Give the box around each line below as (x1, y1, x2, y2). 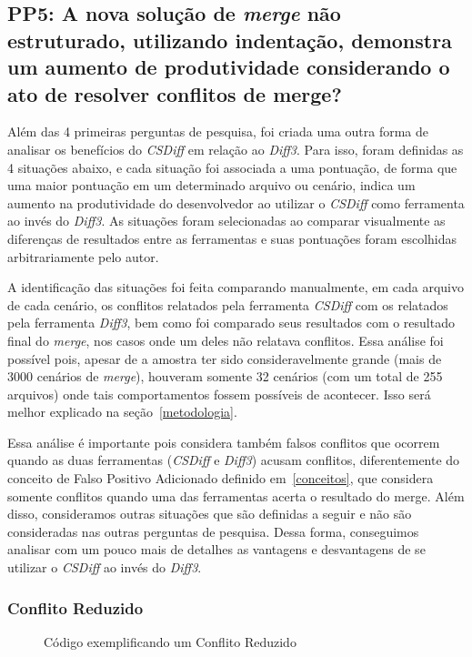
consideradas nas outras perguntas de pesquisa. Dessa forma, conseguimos (7, 521, 419, 541)
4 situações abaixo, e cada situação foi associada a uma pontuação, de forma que (7, 157, 457, 177)
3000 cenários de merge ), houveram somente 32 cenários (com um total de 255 (7, 367, 443, 386)
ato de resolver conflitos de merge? (7, 79, 342, 107)
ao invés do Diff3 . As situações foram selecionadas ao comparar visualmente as (7, 211, 446, 230)
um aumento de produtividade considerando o (7, 53, 450, 81)
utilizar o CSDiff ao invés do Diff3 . (7, 558, 202, 577)
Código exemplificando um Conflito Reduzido (44, 632, 296, 651)
